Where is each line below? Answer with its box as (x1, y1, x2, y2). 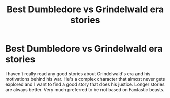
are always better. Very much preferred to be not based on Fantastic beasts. (5, 86, 165, 92)
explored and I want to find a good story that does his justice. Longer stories (5, 81, 165, 87)
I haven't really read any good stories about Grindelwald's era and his (5, 70, 151, 77)
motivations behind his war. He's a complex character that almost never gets (5, 76, 165, 82)
